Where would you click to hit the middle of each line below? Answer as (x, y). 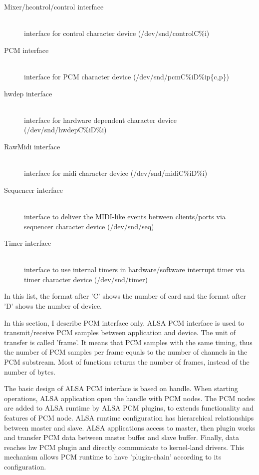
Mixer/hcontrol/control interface (54, 6)
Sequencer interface (33, 190)
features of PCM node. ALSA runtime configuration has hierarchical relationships (129, 418)
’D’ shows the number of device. (53, 306)
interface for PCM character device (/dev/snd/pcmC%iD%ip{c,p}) (127, 76)
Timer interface (28, 243)
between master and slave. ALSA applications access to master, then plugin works (130, 427)
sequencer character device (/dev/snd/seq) (89, 226)
